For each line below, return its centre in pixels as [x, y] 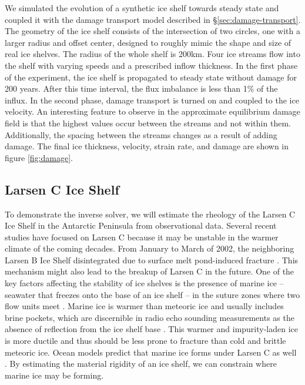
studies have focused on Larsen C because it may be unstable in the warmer [142, 237]
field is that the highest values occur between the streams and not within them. [148, 123]
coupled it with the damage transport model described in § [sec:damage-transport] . [153, 19]
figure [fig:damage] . [39, 157]
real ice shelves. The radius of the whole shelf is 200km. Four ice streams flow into [152, 54]
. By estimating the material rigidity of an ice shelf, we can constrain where [141, 364]
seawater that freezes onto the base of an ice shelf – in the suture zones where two [152, 294]
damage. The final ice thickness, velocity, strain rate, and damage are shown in [147, 146]
